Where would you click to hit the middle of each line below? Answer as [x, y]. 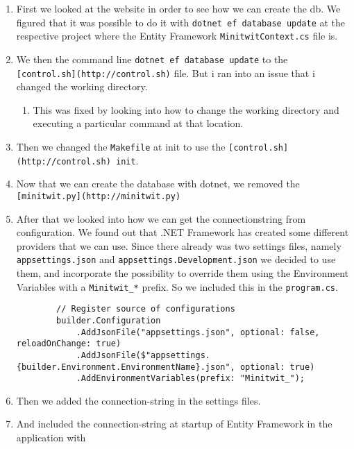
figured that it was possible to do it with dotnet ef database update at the [181, 22]
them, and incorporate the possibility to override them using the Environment [183, 273]
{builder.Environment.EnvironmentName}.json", [126, 367]
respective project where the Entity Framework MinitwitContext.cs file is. [177, 36]
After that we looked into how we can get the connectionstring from [161, 218]
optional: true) [277, 367]
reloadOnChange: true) [69, 344]
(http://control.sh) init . [77, 160]
